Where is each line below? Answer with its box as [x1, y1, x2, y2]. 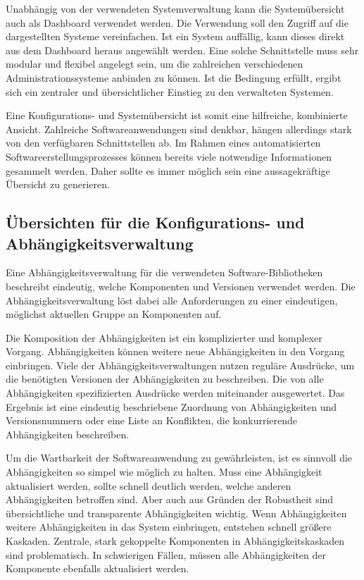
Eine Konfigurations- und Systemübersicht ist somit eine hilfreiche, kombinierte [6, 108, 348, 123]
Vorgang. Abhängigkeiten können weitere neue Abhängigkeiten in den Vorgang [6, 344, 345, 359]
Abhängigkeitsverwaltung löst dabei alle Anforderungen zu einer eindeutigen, [6, 292, 338, 307]
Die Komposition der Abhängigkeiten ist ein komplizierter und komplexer [6, 330, 322, 345]
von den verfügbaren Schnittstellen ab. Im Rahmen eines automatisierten [6, 135, 321, 150]
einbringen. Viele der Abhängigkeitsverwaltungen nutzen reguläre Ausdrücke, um [6, 357, 355, 372]
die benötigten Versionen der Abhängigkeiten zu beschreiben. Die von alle [6, 371, 324, 386]
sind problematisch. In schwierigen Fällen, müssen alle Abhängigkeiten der [6, 547, 327, 562]
